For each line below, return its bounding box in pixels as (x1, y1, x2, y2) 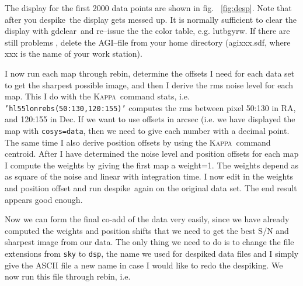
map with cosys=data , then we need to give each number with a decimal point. (5, 125, 290, 136)
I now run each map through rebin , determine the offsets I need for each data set (5, 67, 295, 79)
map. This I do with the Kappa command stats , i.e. (5, 90, 190, 102)
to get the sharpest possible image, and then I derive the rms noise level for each (5, 78, 294, 91)
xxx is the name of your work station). (5, 47, 142, 60)
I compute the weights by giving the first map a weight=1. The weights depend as (5, 158, 299, 171)
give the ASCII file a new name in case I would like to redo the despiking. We (5, 259, 283, 271)
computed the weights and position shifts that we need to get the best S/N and (5, 224, 289, 236)
